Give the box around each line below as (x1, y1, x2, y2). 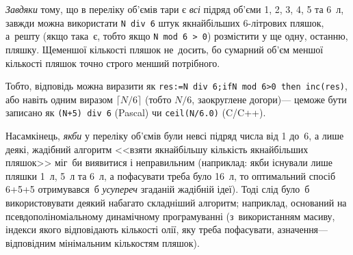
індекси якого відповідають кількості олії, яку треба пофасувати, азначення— (5, 222, 328, 237)
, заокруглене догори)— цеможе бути (192, 92, 347, 106)
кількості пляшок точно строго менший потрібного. (5, 55, 220, 70)
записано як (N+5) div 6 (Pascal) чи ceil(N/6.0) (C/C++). (5, 105, 266, 120)
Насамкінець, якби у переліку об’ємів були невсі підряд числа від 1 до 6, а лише (5, 129, 344, 142)
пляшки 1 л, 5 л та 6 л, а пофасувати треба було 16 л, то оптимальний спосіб (5, 168, 336, 183)
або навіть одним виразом (5, 92, 113, 106)
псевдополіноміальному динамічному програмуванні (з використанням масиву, (5, 209, 335, 223)
